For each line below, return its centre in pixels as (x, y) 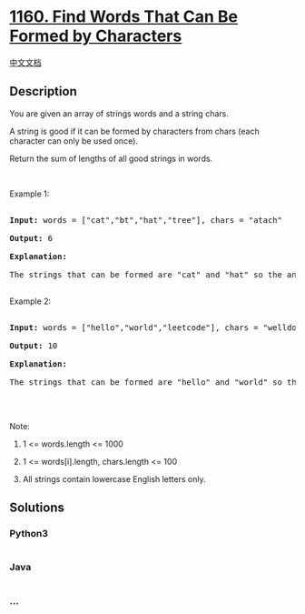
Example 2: (30, 301)
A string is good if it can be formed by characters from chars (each (135, 131)
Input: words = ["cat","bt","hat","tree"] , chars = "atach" (146, 220)
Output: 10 (34, 346)
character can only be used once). (74, 141)
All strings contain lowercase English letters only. (114, 478)
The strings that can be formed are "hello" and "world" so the (156, 382)
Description (43, 91)
